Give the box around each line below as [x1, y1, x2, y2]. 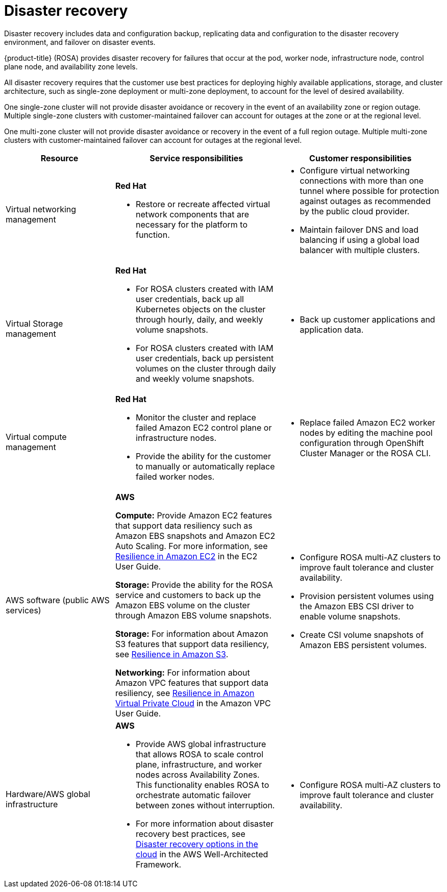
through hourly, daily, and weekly [136, 314, 263, 325]
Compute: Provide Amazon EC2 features [115, 510, 272, 521]
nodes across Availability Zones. [136, 769, 260, 780]
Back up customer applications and [300, 314, 435, 325]
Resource [40, 153, 79, 163]
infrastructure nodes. [136, 432, 217, 443]
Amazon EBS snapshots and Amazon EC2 [115, 530, 276, 541]
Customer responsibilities [309, 153, 412, 163]
